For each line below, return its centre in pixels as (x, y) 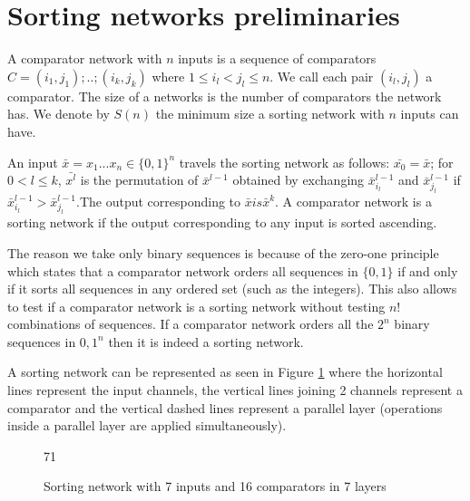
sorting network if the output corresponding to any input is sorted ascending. (222, 222)
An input (33, 162)
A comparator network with (85, 58)
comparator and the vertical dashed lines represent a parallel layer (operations (225, 407)
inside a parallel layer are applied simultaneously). (147, 425)
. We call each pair (322, 76)
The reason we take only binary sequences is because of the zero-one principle (223, 252)
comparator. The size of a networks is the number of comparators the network (225, 96)
